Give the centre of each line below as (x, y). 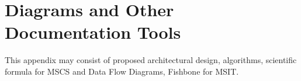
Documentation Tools (93, 32)
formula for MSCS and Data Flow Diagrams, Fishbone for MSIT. (122, 71)
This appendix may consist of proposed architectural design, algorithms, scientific (151, 60)
